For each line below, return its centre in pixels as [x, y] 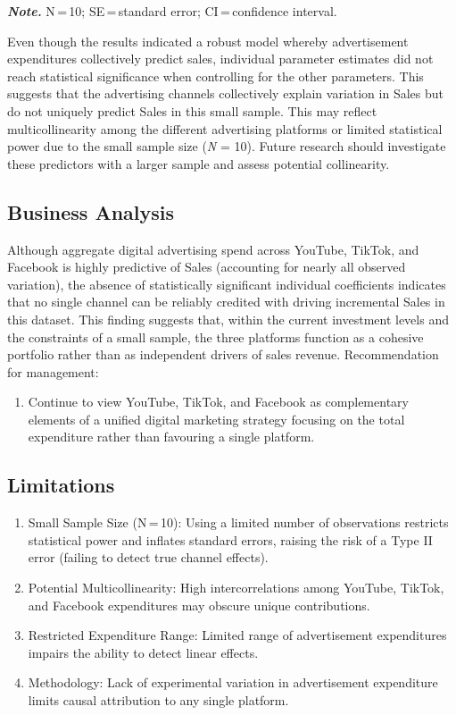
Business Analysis [91, 211]
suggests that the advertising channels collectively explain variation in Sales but [225, 93]
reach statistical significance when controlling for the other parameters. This [216, 76]
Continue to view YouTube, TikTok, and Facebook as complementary [218, 402]
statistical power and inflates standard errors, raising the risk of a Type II [230, 539]
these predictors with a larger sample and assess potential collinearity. [199, 163]
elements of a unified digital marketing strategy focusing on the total [216, 419]
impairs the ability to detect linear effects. [143, 652]
